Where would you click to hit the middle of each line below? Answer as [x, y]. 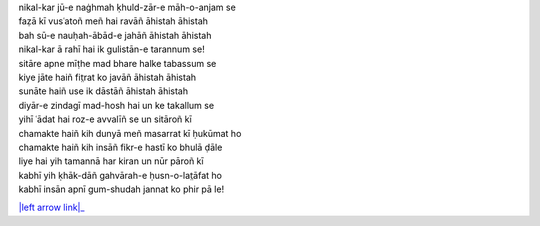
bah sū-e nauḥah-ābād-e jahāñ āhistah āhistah [115, 35]
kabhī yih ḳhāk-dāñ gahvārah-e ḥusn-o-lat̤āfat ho [120, 175]
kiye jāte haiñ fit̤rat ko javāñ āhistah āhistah [107, 77]
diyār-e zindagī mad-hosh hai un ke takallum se [116, 105]
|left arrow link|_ [51, 207]
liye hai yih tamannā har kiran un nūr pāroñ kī [111, 161]
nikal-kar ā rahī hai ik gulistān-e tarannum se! [111, 49]
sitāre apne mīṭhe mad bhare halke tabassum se [117, 63]
